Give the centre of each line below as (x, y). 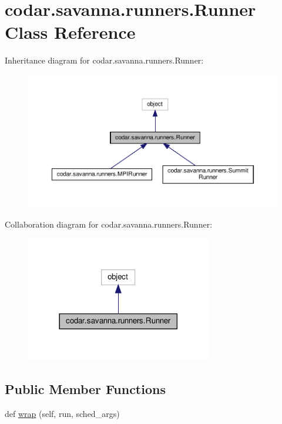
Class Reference (70, 32)
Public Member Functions (85, 389)
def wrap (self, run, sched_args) (62, 413)
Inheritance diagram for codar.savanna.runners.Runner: (104, 60)
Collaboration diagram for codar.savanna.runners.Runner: (109, 224)
